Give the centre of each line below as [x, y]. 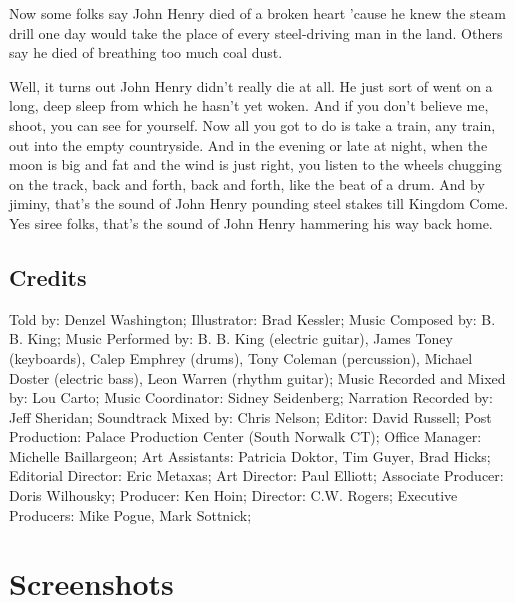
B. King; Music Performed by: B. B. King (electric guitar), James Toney [231, 338]
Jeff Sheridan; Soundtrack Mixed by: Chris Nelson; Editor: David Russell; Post [250, 416]
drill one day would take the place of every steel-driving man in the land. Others [256, 32]
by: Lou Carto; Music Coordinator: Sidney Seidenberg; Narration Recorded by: [251, 397]
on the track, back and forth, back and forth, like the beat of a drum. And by [247, 183]
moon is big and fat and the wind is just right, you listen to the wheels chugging [255, 164]
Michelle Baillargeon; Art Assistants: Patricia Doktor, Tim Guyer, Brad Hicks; [250, 455]
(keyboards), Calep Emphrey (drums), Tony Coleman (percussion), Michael [241, 357]
